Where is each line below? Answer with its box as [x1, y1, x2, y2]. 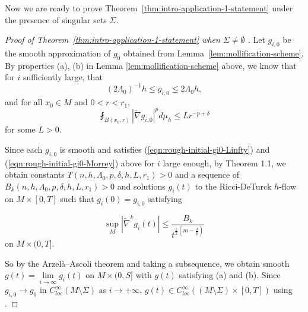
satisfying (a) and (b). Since [179, 269, 281, 281]
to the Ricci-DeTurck [195, 179, 272, 192]
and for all [5, 96, 43, 108]
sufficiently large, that [23, 71, 103, 83]
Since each [5, 143, 43, 155]
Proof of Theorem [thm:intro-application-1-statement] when [5, 33, 220, 46]
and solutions [117, 179, 166, 192]
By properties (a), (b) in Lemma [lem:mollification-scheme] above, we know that [5, 59, 297, 71]
